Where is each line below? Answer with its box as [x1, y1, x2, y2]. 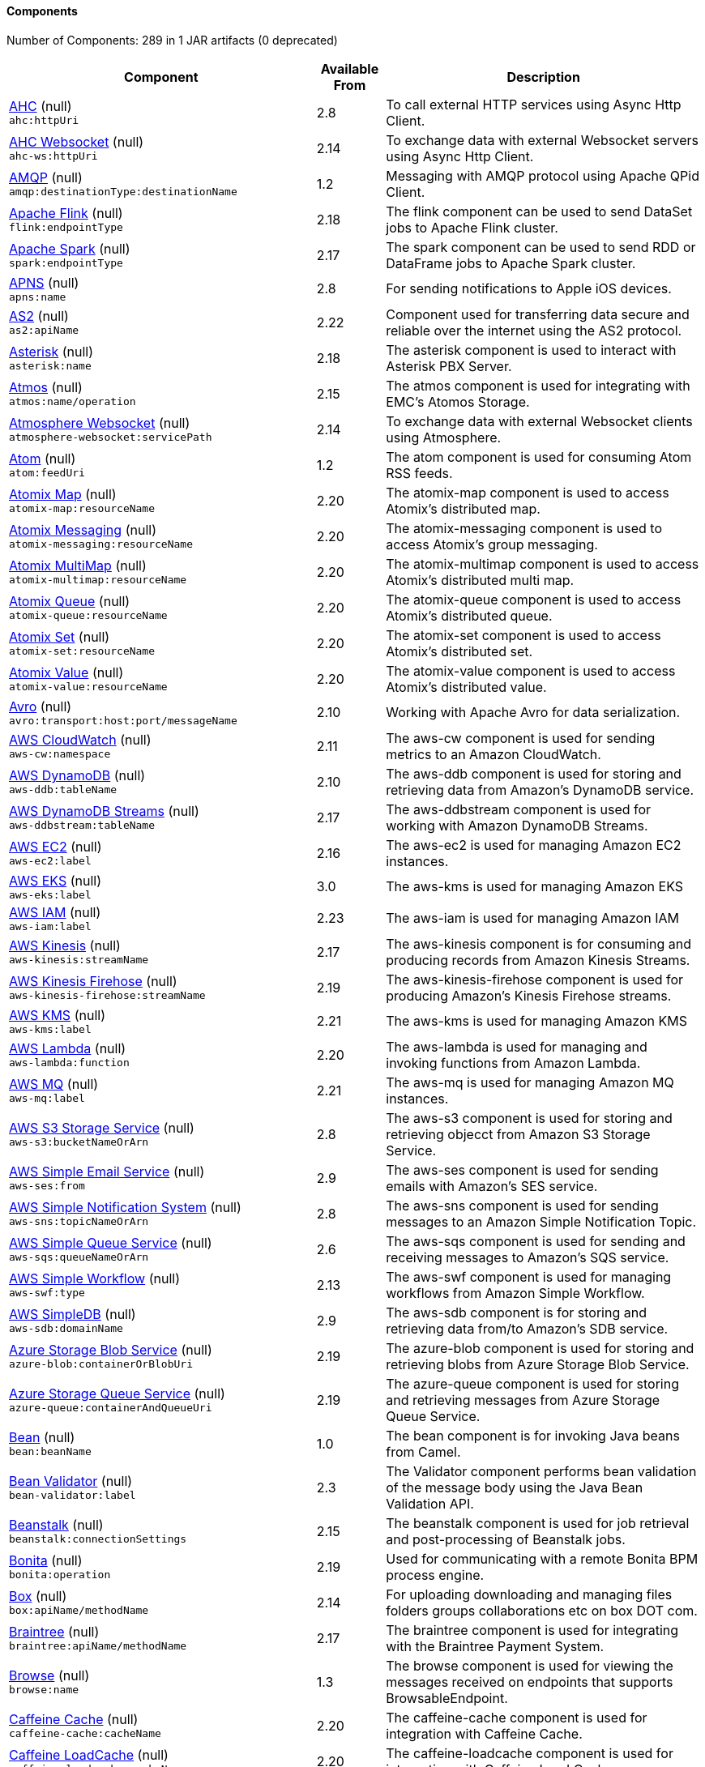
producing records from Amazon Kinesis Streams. [386, 951, 690, 968]
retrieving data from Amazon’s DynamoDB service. [386, 781, 694, 798]
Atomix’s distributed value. [386, 678, 547, 695]
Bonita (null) [9, 1552, 83, 1569]
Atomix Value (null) [9, 664, 124, 681]
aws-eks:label [9, 888, 92, 901]
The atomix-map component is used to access [386, 484, 669, 501]
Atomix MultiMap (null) [9, 557, 147, 574]
